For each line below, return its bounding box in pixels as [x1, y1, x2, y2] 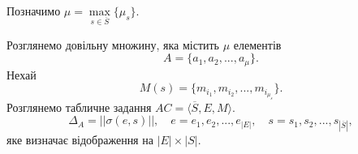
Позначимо [6, 2, 61, 19]
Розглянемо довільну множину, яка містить [6, 36, 219, 53]
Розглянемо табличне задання [6, 98, 152, 115]
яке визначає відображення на [6, 131, 153, 148]
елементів [233, 36, 282, 53]
